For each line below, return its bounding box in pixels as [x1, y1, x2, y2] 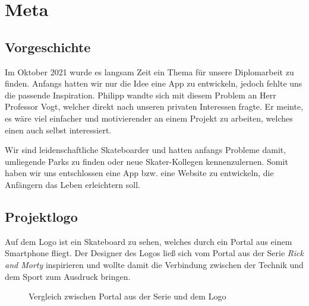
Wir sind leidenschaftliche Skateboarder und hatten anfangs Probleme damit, [5, 144, 286, 156]
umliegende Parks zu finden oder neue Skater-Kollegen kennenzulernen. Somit [5, 155, 288, 167]
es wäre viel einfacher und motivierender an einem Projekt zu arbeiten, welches [5, 111, 293, 124]
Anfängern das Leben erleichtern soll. [5, 178, 140, 190]
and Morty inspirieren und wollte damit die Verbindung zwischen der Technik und [5, 258, 304, 270]
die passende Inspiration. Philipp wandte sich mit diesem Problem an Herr [5, 88, 276, 101]
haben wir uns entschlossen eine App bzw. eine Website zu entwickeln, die [5, 167, 274, 179]
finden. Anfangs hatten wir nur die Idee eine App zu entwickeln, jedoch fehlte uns [5, 77, 302, 90]
